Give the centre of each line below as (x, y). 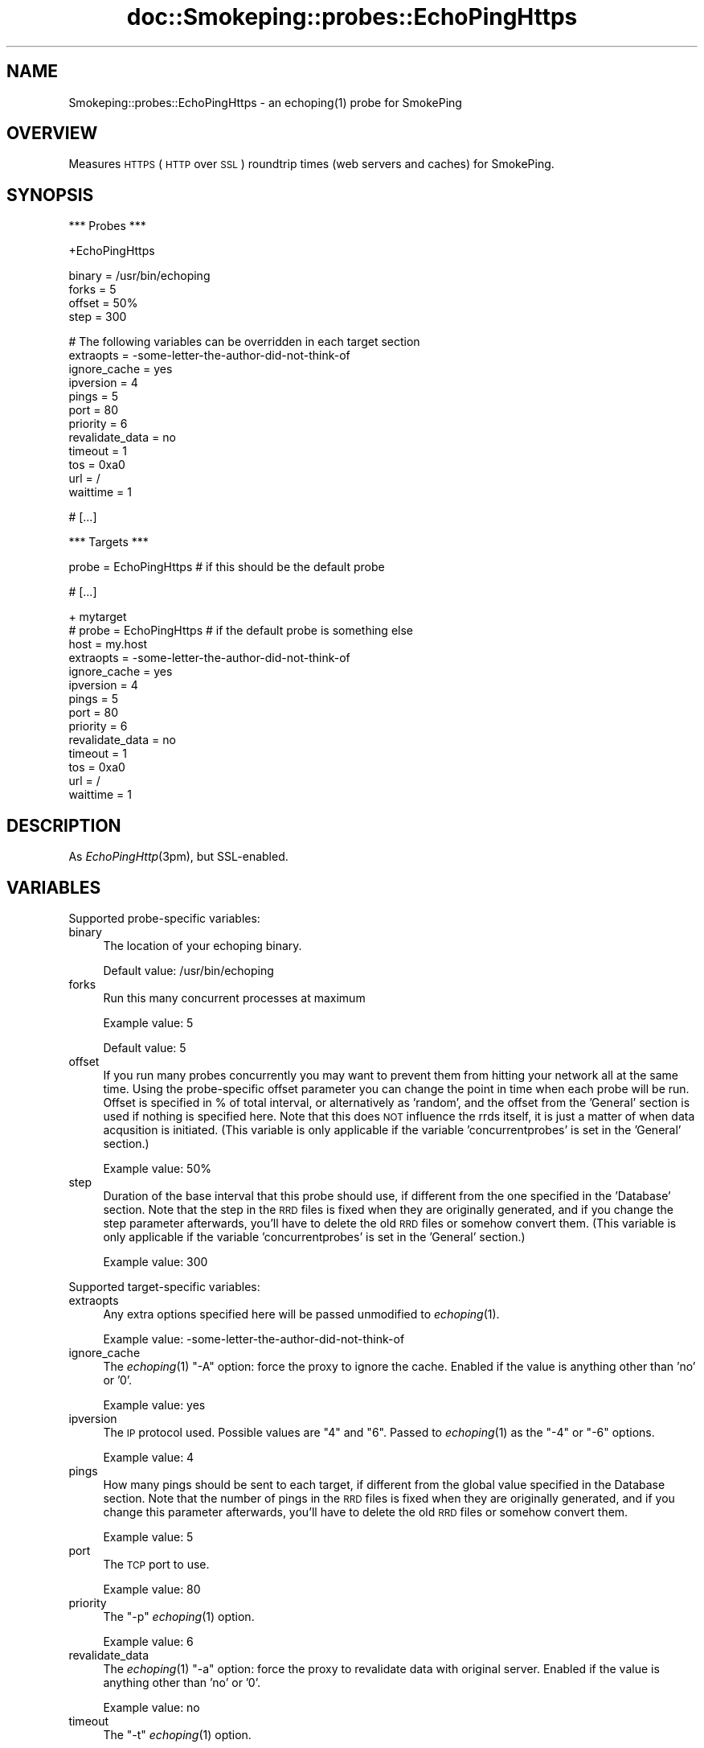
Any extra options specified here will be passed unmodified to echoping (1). (301, 1314)
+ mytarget (98, 617)
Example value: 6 (148, 1641)
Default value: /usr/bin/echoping (188, 970)
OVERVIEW (52, 134)
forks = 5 (92, 290)
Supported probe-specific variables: (164, 918)
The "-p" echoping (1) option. (179, 1616)
